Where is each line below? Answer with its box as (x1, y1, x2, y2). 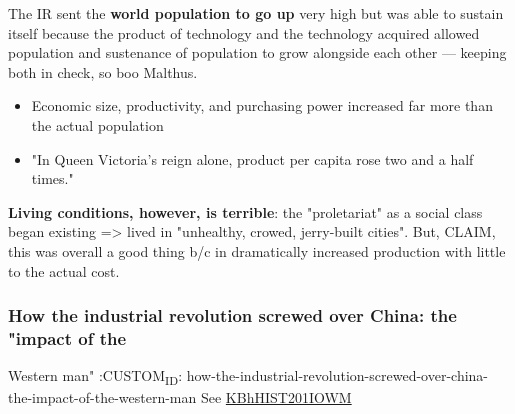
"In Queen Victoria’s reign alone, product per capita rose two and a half (31, 148, 474, 169)
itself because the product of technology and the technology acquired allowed (8, 22, 480, 43)
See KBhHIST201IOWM (200, 387, 352, 408)
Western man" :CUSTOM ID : (8, 365, 183, 389)
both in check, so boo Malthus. (8, 61, 198, 82)
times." (31, 168, 74, 189)
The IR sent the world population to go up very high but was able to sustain (8, 3, 504, 23)
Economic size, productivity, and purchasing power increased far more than (31, 95, 493, 116)
